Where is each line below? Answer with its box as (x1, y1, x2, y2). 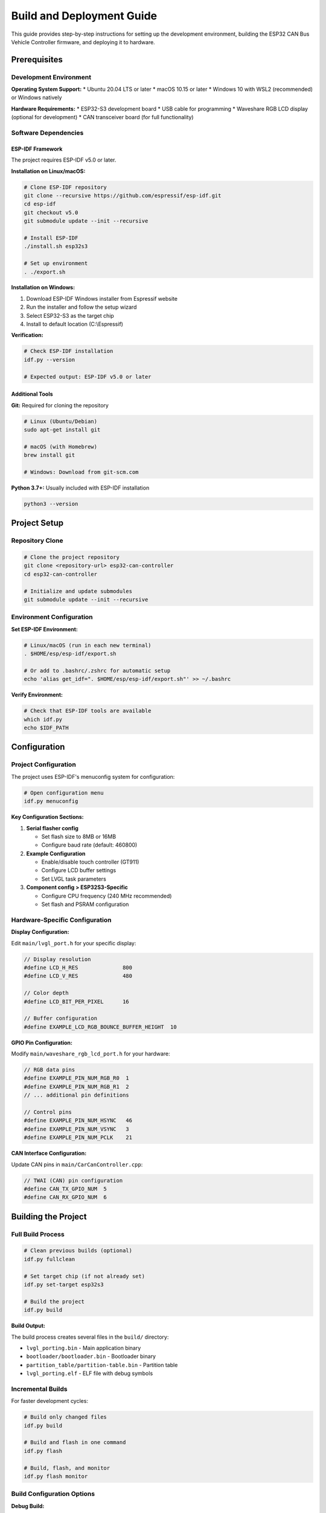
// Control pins (24, 1108, 72, 1115)
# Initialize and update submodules (24, 588, 133, 594)
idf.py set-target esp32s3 (24, 1281, 104, 1288)
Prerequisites (11, 54, 63, 65)
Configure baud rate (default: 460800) (41, 841, 138, 848)
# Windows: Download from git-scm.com (24, 468, 139, 475)
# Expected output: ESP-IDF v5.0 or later (24, 373, 152, 380)
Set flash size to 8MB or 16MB (41, 833, 117, 840)
